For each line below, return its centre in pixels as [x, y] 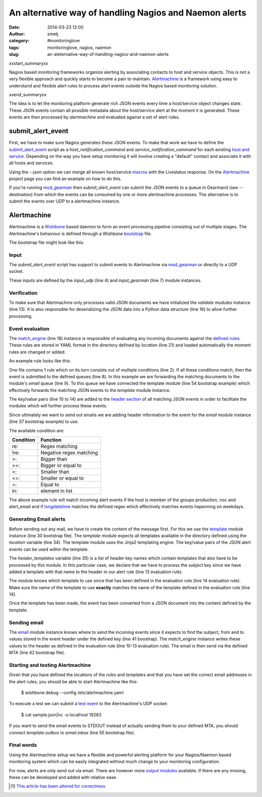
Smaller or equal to [62, 478]
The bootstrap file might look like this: [47, 242]
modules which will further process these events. [58, 406]
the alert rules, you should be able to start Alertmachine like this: [73, 681]
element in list [57, 491]
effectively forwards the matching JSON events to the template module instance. [90, 390]
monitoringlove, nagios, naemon [79, 47]
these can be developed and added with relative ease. [63, 777]
